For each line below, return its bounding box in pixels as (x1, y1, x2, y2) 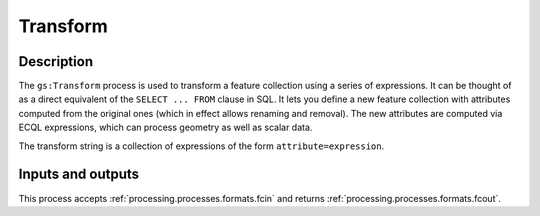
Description (18, 53, 94, 70)
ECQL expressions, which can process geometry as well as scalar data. (18, 121, 313, 134)
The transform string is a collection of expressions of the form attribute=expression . (18, 140, 385, 152)
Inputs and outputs (18, 166, 140, 183)
